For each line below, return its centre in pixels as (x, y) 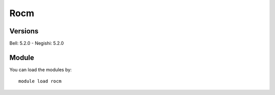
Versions (24, 31)
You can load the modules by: (41, 69)
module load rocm (40, 81)
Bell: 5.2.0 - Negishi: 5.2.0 (37, 43)
